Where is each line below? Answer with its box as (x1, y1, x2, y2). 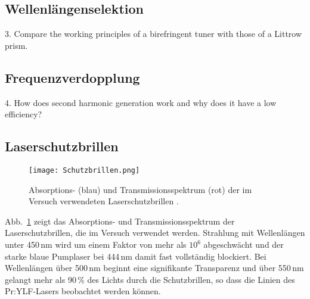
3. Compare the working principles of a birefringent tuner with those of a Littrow (5, 27, 302, 40)
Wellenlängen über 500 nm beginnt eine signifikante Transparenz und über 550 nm (5, 261, 304, 274)
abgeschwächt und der (203, 238, 284, 251)
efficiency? (5, 108, 42, 120)
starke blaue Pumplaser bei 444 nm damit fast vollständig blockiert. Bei (5, 250, 266, 262)
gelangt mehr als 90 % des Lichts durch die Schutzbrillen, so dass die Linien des (5, 273, 295, 285)
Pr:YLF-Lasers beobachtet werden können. (5, 285, 161, 297)
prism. (5, 39, 28, 51)
